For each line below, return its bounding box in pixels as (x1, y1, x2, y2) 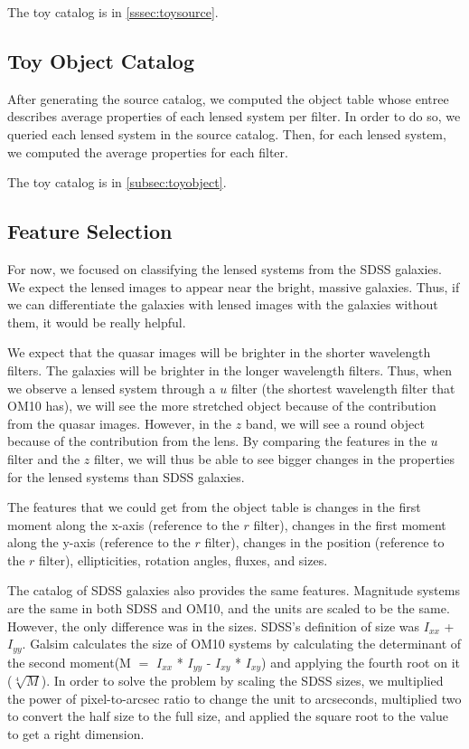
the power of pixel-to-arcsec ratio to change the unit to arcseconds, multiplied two (7, 688, 462, 707)
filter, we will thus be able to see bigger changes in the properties (94, 449, 455, 468)
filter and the (7, 449, 80, 468)
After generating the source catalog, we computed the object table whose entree (7, 89, 449, 108)
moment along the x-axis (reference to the (7, 515, 239, 534)
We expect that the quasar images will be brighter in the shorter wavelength (7, 343, 431, 362)
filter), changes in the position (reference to (204, 533, 445, 552)
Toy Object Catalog (7, 46, 194, 74)
